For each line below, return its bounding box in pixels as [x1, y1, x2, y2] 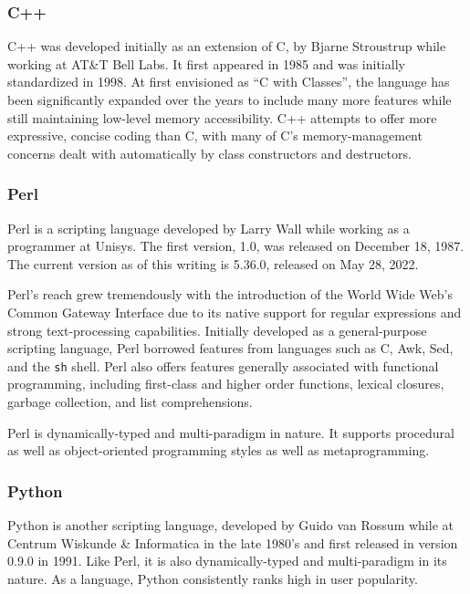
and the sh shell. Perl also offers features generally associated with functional [7, 356, 439, 375]
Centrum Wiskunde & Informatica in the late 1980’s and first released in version [7, 533, 458, 552]
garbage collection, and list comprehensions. [7, 392, 253, 411]
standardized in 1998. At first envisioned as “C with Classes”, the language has [7, 72, 450, 91]
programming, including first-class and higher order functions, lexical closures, [7, 374, 444, 393]
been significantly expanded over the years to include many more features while [7, 90, 452, 109]
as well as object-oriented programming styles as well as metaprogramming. [7, 441, 430, 460]
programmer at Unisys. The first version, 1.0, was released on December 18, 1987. [7, 236, 465, 255]
